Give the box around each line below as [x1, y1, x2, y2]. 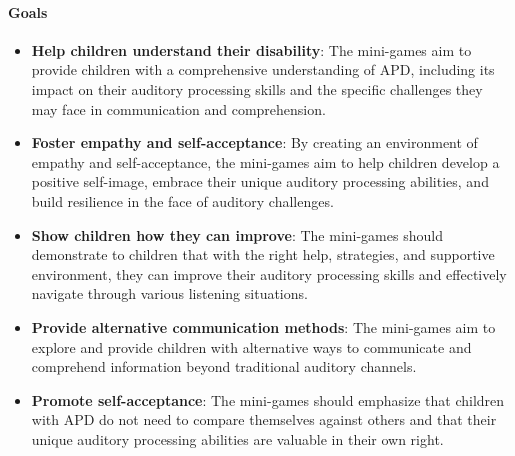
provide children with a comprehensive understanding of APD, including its [31, 59, 495, 80]
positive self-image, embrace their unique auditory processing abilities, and [31, 171, 489, 192]
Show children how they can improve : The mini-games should [31, 224, 443, 245]
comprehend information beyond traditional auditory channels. [31, 356, 417, 377]
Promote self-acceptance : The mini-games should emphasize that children [31, 389, 505, 410]
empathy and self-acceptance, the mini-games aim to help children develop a [31, 151, 500, 172]
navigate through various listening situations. [31, 283, 308, 304]
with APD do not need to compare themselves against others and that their [31, 409, 497, 430]
